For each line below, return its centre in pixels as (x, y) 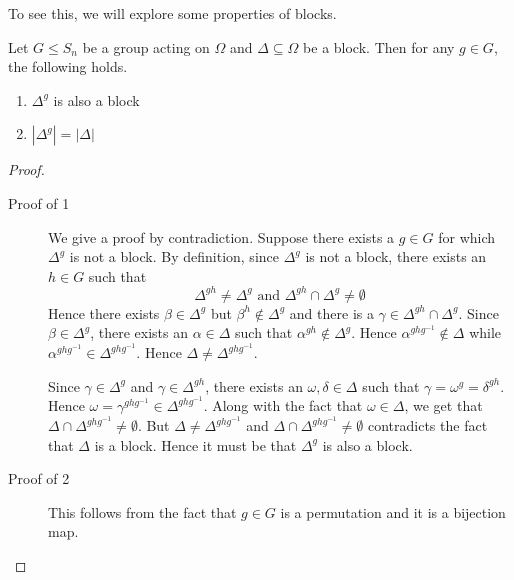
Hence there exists (104, 312)
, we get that (443, 405)
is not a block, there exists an (396, 256)
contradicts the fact (427, 425)
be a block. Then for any (379, 46)
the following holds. (68, 66)
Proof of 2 (39, 478)
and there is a (331, 312)
